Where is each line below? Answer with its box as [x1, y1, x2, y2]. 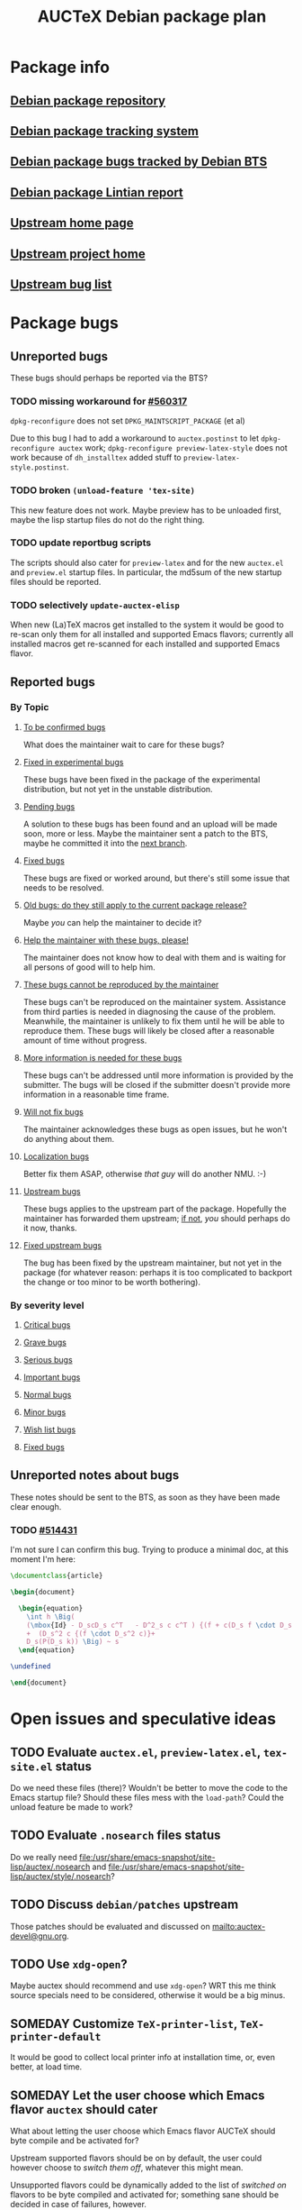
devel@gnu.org [10, 1931, 67, 1941]
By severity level [10, 1299, 84, 1311]
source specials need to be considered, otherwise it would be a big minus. [10, 1990, 286, 2001]
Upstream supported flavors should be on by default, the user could [10, 2152, 262, 2164]
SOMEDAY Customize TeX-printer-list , [10, 2016, 237, 2032]
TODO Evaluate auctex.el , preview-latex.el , [10, 1744, 262, 1759]
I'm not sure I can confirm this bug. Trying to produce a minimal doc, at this [10, 1544, 289, 1556]
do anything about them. [22, 1133, 115, 1144]
